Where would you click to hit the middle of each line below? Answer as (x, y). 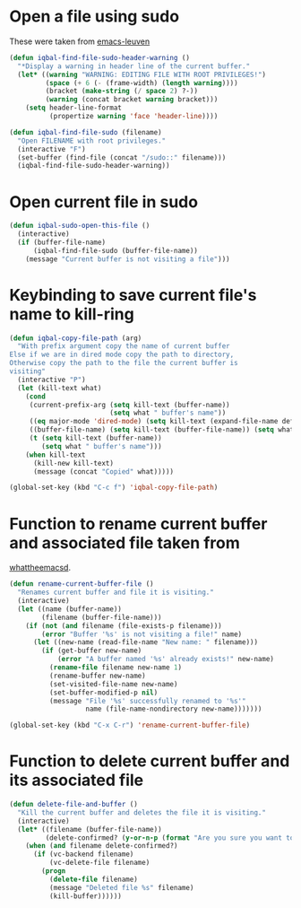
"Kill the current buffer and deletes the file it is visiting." (142, 812)
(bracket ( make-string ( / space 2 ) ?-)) (122, 92)
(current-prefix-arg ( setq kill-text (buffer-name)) (129, 405)
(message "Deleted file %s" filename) (121, 887)
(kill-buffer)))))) (86, 896)
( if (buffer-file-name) (61, 242)
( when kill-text (56, 455)
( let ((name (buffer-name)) (70, 609)
